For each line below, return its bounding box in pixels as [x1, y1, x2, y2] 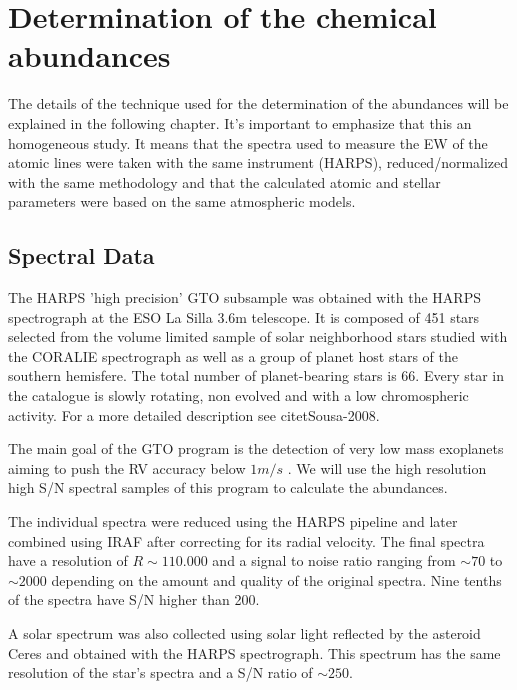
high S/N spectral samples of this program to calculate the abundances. [8, 477, 448, 498]
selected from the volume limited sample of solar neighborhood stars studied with [8, 326, 508, 347]
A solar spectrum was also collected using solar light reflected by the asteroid [8, 622, 481, 643]
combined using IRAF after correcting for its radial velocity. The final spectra [8, 530, 485, 551]
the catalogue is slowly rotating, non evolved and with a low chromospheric [8, 385, 469, 406]
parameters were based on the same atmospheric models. [8, 191, 356, 212]
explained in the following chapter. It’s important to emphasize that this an [8, 112, 472, 133]
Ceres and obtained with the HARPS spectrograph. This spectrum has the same [8, 642, 501, 663]
